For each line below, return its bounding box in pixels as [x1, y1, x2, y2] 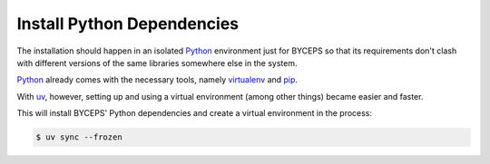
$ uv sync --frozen [35, 132, 122, 142]
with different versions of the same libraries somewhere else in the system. [16, 57, 298, 68]
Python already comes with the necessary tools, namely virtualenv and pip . [16, 74, 299, 85]
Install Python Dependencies [16, 14, 240, 34]
